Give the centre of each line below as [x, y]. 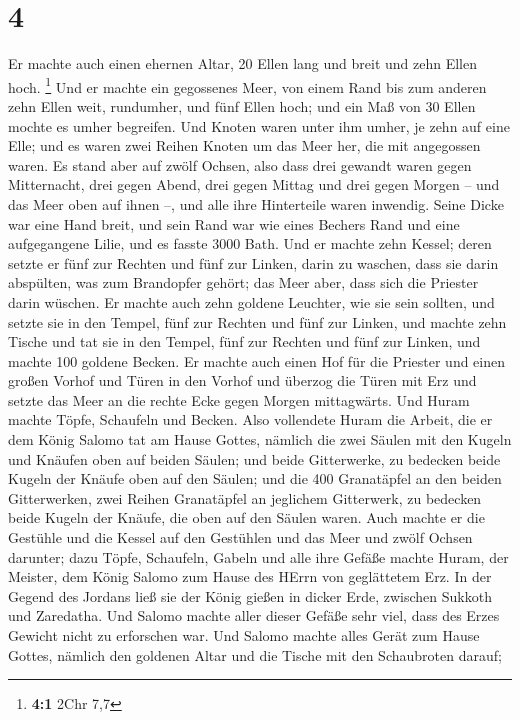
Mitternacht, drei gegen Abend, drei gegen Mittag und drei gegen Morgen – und [254, 184]
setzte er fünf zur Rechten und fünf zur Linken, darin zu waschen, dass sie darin [253, 262]
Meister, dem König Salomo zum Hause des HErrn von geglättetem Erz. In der [250, 576]
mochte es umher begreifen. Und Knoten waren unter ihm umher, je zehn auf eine [259, 125]
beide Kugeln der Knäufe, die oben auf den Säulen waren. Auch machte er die [246, 517]
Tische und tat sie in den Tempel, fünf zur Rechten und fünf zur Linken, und [244, 341]
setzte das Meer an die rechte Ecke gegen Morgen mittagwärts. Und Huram [239, 399]
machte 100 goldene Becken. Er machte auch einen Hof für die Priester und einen [256, 360]
